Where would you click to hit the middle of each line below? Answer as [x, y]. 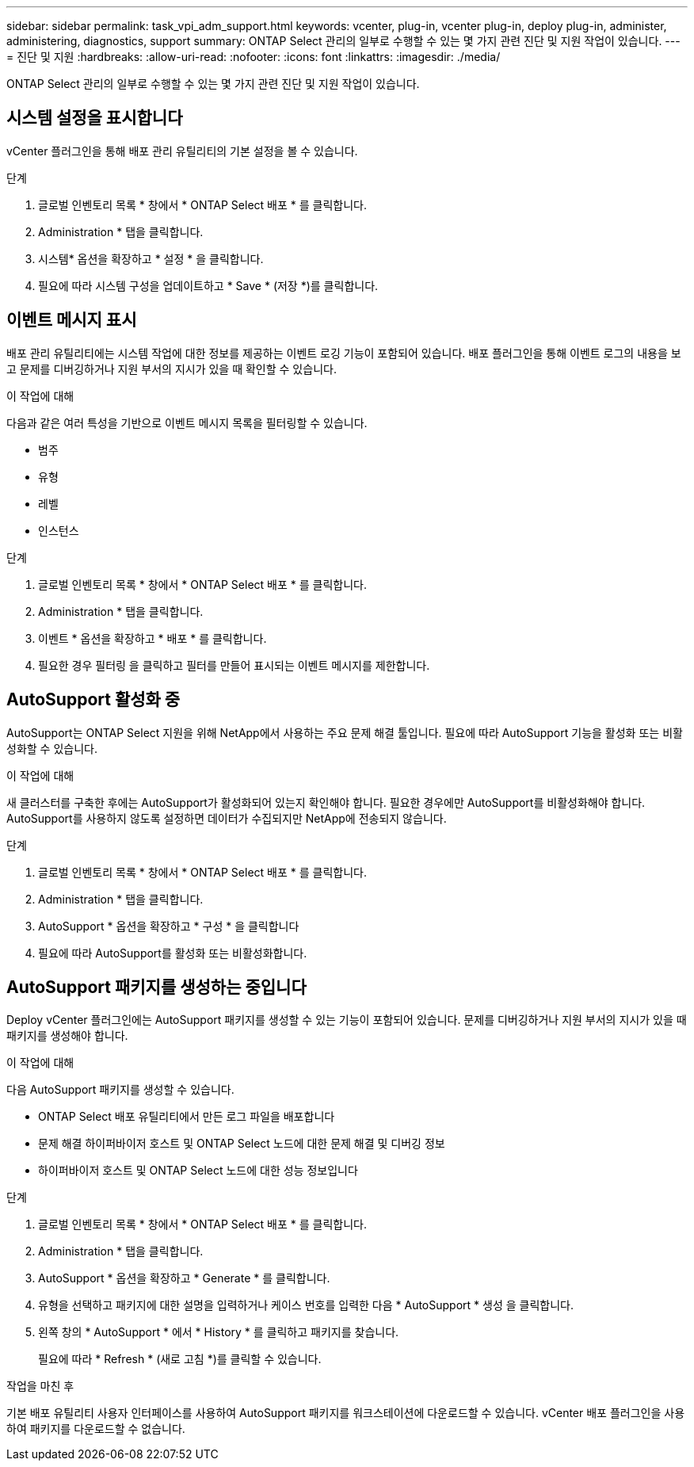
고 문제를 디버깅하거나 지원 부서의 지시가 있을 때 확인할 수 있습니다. [172, 369]
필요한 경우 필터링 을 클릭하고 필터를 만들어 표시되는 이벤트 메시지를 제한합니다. [234, 665]
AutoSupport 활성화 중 [93, 700]
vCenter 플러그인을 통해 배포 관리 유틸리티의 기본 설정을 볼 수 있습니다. [182, 151]
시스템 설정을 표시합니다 [95, 118]
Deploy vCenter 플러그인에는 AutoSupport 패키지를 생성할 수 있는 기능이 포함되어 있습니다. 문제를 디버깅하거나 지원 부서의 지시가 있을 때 [347, 1020]
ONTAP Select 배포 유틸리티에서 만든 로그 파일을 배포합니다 [187, 1117]
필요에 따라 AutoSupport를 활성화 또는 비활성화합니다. [173, 953]
